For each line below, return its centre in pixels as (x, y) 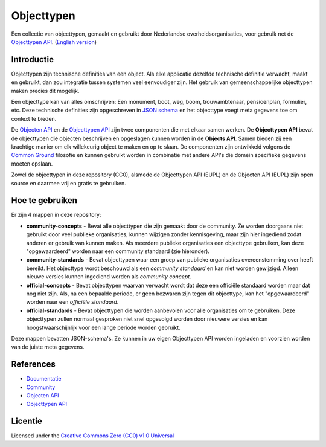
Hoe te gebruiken (44, 200)
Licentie (27, 421)
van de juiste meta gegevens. (48, 347)
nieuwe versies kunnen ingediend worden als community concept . (109, 277)
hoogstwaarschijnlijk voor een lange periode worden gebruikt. (103, 327)
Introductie (33, 59)
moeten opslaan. (32, 164)
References (33, 365)
